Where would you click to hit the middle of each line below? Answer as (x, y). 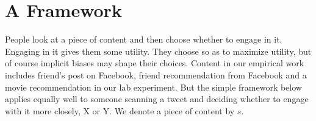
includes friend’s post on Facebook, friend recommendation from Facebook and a (156, 74)
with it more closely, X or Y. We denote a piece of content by (120, 110)
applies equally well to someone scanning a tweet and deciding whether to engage (157, 99)
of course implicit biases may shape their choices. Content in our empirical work (155, 63)
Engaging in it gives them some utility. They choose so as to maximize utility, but (158, 51)
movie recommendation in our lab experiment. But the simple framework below (153, 87)
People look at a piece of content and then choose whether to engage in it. (144, 39)
